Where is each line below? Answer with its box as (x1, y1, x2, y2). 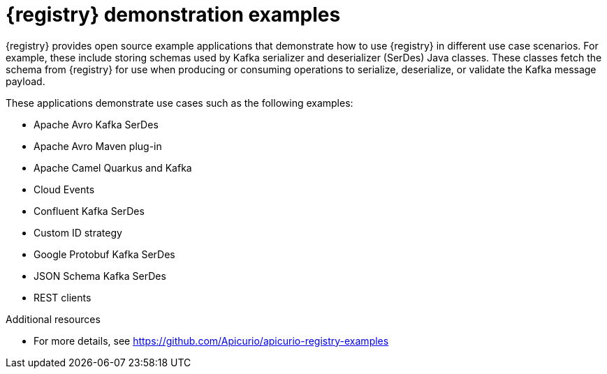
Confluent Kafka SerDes (34, 204, 145, 217)
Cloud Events (34, 183, 95, 195)
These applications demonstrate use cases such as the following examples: (6, 96, 353, 109)
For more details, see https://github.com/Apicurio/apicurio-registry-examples (34, 334, 389, 347)
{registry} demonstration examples (6, 3, 341, 27)
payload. (6, 75, 45, 87)
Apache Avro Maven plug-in (34, 140, 162, 152)
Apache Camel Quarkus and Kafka (34, 161, 192, 174)
